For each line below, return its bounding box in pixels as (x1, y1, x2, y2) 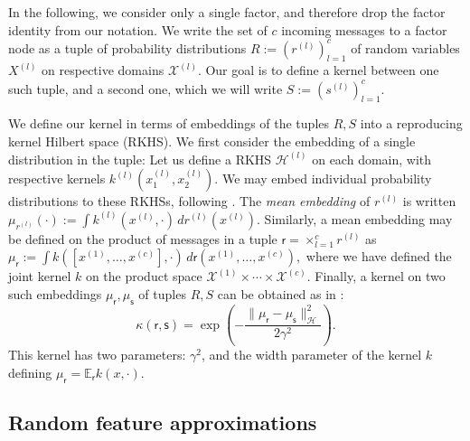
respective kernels (8, 169, 106, 188)
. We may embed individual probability (214, 169, 432, 188)
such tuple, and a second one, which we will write (8, 79, 283, 98)
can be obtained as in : (217, 284, 344, 303)
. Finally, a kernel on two (306, 267, 446, 286)
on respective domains (42, 61, 164, 80)
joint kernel (8, 267, 71, 286)
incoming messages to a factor (281, 20, 447, 39)
